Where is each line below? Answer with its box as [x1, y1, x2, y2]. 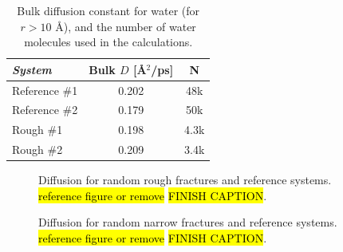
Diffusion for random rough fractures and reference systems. [38, 171, 332, 188]
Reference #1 [12, 81, 78, 98]
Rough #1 [12, 121, 63, 138]
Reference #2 [12, 101, 78, 118]
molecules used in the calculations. [24, 33, 193, 50]
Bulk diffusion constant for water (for [17, 2, 200, 18]
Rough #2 [12, 141, 63, 158]
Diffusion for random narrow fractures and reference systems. [38, 214, 337, 230]
